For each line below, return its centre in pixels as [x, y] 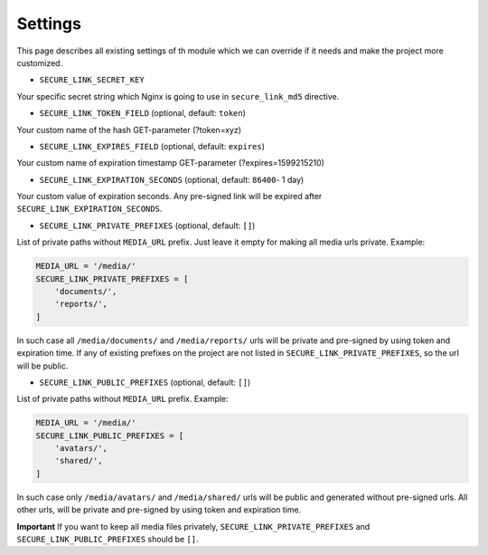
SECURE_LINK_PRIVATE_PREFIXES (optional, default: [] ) [147, 225]
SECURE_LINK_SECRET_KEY [92, 80]
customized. [40, 62]
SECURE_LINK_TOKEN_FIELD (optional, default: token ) [142, 113]
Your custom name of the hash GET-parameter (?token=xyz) [129, 129]
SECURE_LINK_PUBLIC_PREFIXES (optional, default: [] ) [145, 382]
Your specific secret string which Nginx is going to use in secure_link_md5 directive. [178, 96]
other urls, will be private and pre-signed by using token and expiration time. [159, 510]
